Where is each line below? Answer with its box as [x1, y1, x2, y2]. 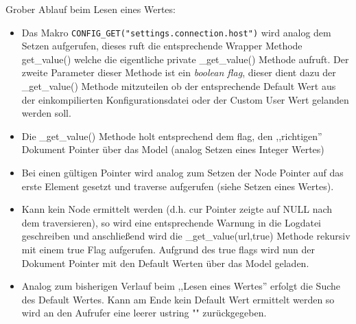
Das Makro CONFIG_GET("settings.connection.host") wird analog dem [21, 25, 331, 39]
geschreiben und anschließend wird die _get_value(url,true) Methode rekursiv [21, 229, 351, 243]
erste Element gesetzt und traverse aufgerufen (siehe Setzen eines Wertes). [21, 178, 334, 193]
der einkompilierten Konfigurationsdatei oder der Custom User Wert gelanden [21, 92, 349, 106]
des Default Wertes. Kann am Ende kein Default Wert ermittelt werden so [21, 292, 335, 306]
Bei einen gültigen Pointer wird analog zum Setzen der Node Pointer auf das [21, 165, 344, 179]
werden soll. [21, 106, 71, 120]
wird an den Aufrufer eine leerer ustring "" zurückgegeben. [21, 305, 267, 320]
